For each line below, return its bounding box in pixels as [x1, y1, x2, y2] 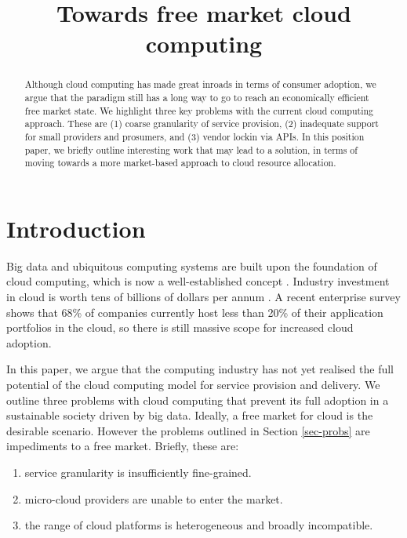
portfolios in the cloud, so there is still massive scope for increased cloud [6, 319, 354, 336]
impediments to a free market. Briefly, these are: [6, 438, 239, 454]
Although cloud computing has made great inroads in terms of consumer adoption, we [24, 78, 376, 91]
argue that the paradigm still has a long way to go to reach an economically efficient [24, 91, 369, 104]
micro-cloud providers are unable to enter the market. [24, 490, 283, 507]
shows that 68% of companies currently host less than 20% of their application [6, 304, 383, 320]
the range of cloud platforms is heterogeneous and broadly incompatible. [24, 517, 373, 533]
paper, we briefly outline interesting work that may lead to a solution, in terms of [24, 143, 358, 156]
